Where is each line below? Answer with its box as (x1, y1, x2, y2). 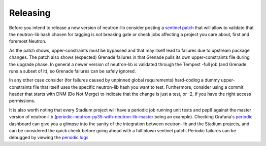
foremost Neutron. (9, 38, 47, 44)
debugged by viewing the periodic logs (9, 135, 89, 141)
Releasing (9, 7, 51, 18)
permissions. (9, 98, 35, 104)
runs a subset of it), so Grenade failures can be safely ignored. (9, 68, 136, 74)
